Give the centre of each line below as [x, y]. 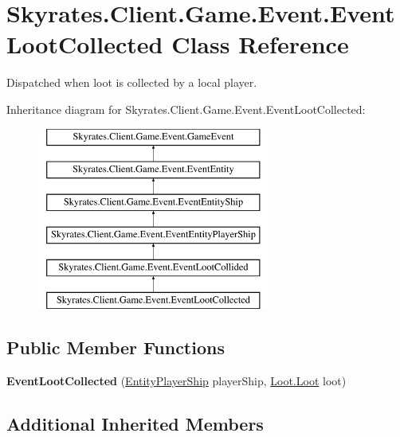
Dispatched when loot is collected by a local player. [132, 82]
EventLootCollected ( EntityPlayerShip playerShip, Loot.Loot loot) [176, 381]
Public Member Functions [116, 347]
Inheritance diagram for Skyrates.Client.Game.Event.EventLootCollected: [186, 109]
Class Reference [260, 44]
